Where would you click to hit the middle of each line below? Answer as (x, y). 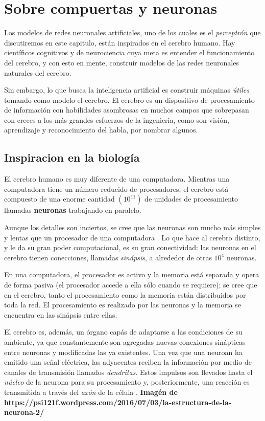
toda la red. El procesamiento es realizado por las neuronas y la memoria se (123, 305)
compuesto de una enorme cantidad (59, 199)
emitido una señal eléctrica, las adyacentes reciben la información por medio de (128, 362)
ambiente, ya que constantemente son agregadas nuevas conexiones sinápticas (125, 341)
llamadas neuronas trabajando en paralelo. (73, 210)
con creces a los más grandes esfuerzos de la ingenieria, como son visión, (117, 119)
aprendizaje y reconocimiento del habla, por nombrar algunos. (101, 130)
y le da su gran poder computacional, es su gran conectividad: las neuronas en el (130, 247)
